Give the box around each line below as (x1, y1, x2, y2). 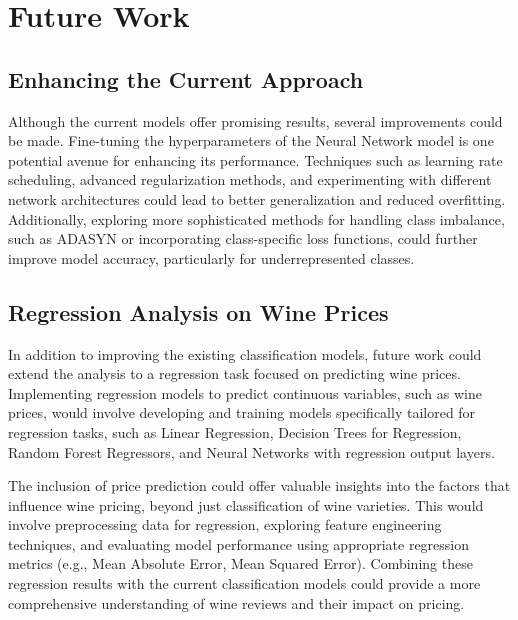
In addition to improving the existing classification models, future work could (8, 343, 482, 364)
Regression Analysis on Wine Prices (8, 296, 389, 327)
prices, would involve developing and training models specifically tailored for (8, 402, 476, 423)
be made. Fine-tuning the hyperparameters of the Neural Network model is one (8, 130, 494, 151)
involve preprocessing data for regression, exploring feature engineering (8, 514, 442, 535)
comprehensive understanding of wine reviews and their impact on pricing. (8, 592, 465, 613)
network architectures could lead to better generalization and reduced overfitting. (8, 188, 506, 209)
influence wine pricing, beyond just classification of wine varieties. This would (8, 494, 484, 515)
